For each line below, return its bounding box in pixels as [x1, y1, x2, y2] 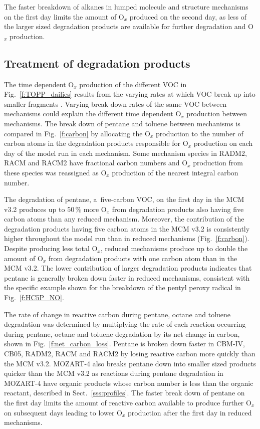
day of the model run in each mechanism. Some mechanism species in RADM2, [4, 147, 247, 158]
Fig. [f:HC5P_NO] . [4, 292, 64, 303]
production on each [193, 138, 253, 148]
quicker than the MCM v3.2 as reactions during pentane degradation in [4, 368, 223, 378]
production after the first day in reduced [127, 407, 252, 417]
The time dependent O [4, 79, 74, 89]
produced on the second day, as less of [129, 11, 247, 22]
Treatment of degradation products [4, 55, 190, 71]
